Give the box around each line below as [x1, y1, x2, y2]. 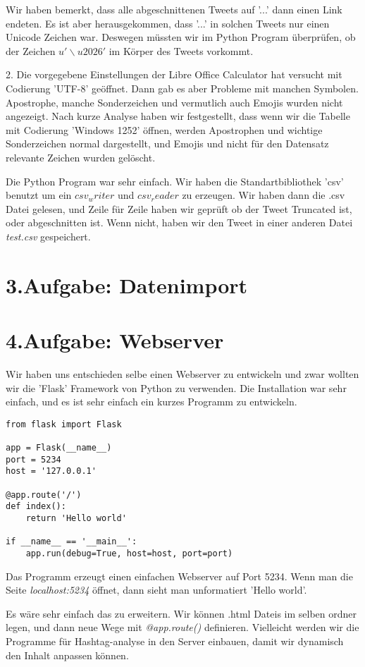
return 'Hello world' [25, 513, 127, 524]
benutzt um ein [6, 188, 72, 202]
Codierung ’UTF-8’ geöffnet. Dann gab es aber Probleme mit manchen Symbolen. [6, 80, 359, 95]
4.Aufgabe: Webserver [6, 326, 224, 355]
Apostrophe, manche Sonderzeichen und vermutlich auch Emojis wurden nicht [6, 94, 343, 109]
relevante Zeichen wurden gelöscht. [6, 149, 156, 164]
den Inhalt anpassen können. [6, 647, 129, 662]
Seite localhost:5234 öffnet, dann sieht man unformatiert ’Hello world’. [6, 582, 307, 597]
